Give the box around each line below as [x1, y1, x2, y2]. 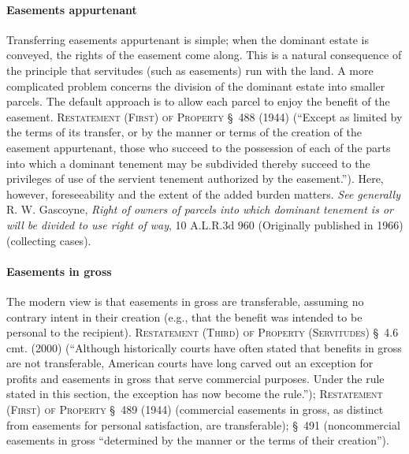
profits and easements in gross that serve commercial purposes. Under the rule [6, 370, 385, 386]
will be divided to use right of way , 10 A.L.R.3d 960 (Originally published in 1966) [6, 216, 403, 233]
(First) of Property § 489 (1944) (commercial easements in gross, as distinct [6, 401, 384, 418]
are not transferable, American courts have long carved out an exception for [6, 355, 374, 371]
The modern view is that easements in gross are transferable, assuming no [6, 292, 364, 309]
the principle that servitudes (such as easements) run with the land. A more [6, 61, 374, 78]
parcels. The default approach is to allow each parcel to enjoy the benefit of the [6, 93, 390, 110]
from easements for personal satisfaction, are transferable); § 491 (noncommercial [6, 416, 400, 433]
